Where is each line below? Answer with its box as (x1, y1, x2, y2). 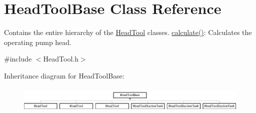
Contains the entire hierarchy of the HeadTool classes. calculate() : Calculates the (4, 27, 252, 37)
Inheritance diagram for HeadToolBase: (4, 70, 124, 80)
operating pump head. (4, 36, 72, 47)
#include (4, 53, 32, 64)
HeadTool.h (43, 53, 78, 64)
